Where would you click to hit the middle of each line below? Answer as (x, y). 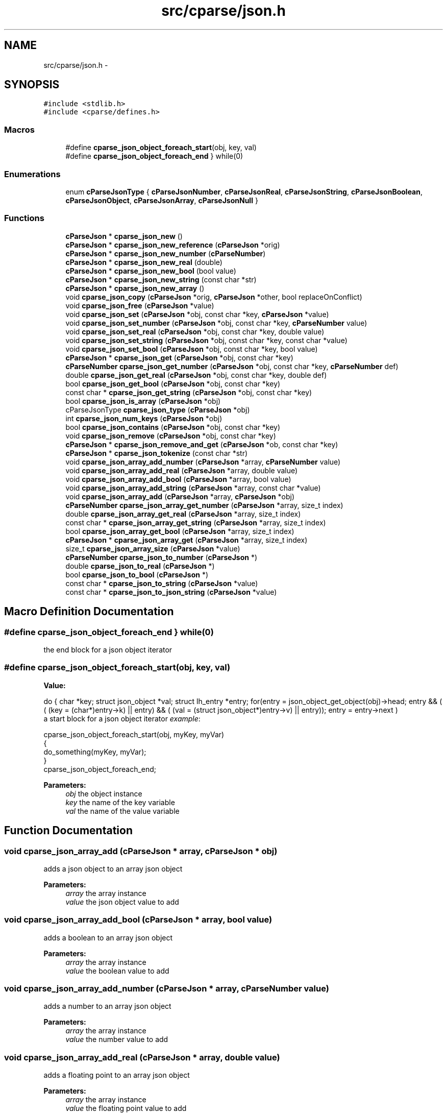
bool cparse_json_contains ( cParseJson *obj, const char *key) (173, 427)
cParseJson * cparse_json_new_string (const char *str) (161, 279)
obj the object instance (104, 793)
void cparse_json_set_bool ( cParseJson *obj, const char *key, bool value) (192, 349)
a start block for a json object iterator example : (122, 718)
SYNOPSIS (32, 85)
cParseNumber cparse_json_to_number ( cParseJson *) (162, 557)
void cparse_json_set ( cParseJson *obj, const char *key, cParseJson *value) (197, 314)
